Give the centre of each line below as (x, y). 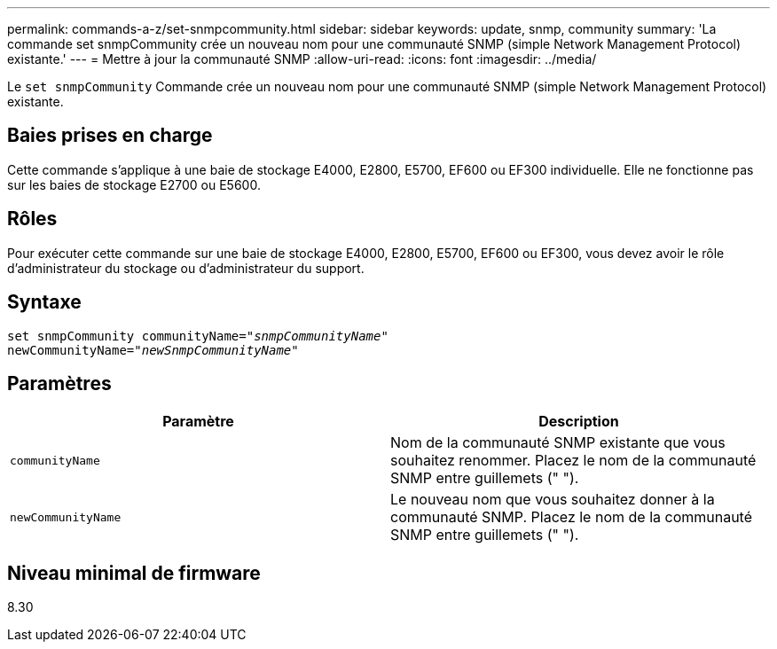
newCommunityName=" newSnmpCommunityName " (153, 350)
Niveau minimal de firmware (134, 573)
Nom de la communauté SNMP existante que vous (558, 443)
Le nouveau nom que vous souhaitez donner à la (553, 500)
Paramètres (59, 383)
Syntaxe (44, 302)
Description (579, 422)
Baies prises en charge (110, 136)
